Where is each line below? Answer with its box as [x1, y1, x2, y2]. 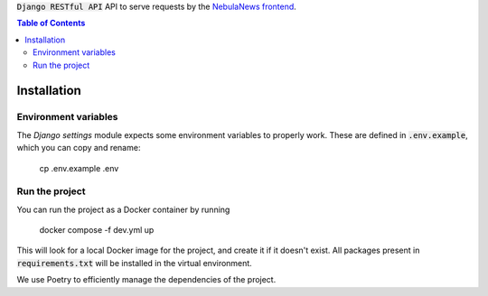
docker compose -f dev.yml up [39, 225, 155, 236]
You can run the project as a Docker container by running [16, 204, 230, 215]
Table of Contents [16, 18, 86, 29]
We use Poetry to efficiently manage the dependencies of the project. [16, 274, 277, 285]
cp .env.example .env [39, 162, 119, 173]
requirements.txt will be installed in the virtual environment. [16, 257, 252, 268]
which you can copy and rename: [16, 143, 141, 153]
